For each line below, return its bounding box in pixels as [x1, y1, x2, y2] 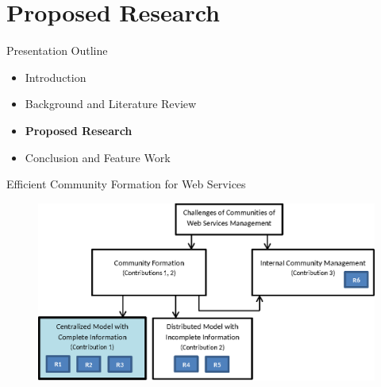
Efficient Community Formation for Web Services [6, 176, 246, 192]
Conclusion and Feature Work [25, 149, 171, 165]
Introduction [25, 68, 87, 85]
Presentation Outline [6, 42, 108, 59]
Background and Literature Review [25, 95, 197, 112]
